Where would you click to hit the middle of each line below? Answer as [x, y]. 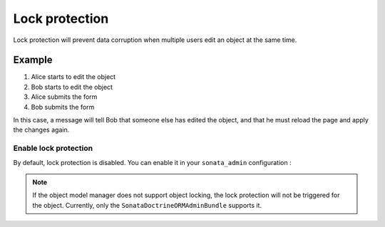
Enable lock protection [53, 148]
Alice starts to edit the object [73, 77]
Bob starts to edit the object [72, 87]
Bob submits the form [63, 107]
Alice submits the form [64, 97]
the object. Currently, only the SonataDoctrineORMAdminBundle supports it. [147, 205]
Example [33, 60]
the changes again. [41, 130]
